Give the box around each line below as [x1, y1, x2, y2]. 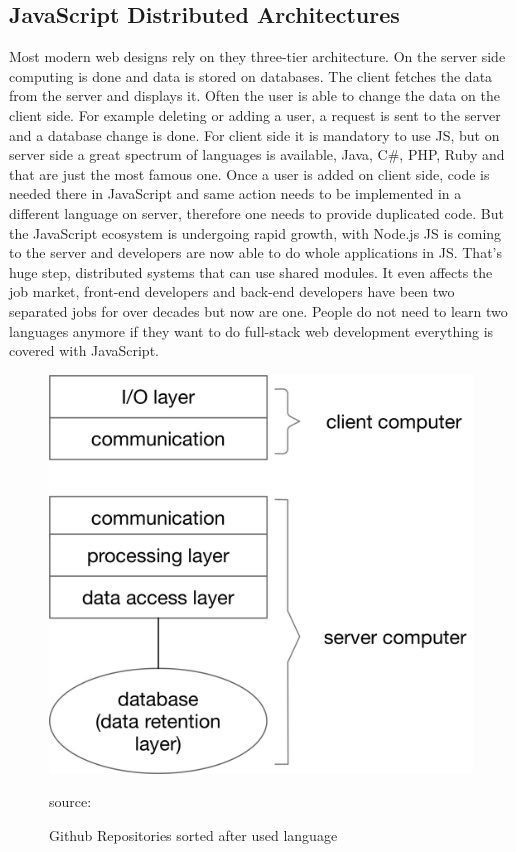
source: [49, 791, 92, 812]
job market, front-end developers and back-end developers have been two [9, 281, 455, 302]
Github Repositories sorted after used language [49, 825, 338, 846]
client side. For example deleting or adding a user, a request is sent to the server [9, 104, 501, 125]
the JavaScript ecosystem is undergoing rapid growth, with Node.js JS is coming [9, 222, 502, 243]
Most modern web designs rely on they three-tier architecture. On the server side [9, 46, 506, 67]
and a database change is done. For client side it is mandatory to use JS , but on [9, 124, 500, 145]
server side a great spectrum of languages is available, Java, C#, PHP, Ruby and [9, 144, 505, 165]
